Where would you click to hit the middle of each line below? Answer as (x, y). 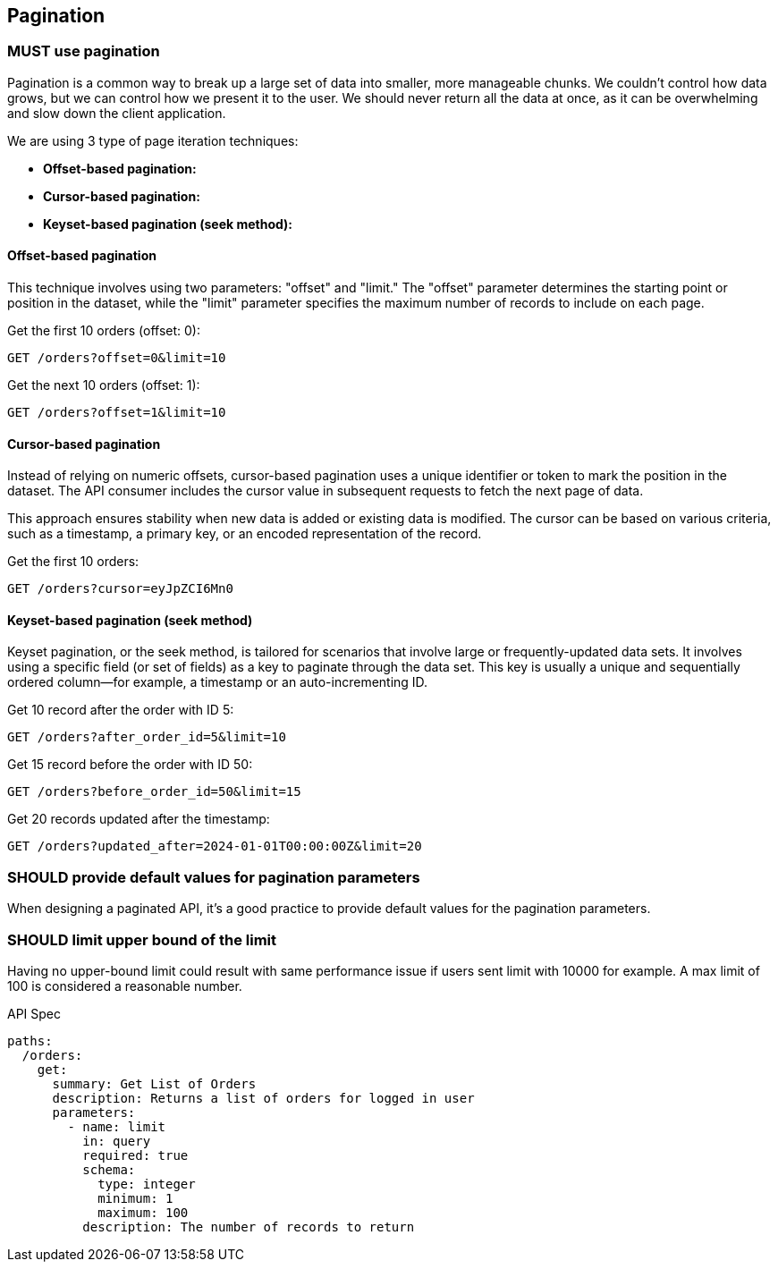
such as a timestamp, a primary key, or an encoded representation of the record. (245, 534)
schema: (109, 1169)
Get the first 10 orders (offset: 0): (104, 331)
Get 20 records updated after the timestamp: (139, 819)
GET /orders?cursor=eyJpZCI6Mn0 (120, 589)
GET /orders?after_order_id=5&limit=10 (147, 737)
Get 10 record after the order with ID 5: (121, 710)
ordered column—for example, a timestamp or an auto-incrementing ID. (218, 682)
